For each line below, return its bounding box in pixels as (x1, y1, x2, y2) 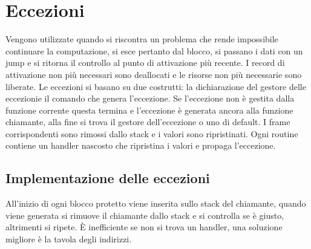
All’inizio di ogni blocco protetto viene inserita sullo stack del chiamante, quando (5, 197, 306, 210)
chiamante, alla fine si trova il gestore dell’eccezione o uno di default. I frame (5, 115, 290, 128)
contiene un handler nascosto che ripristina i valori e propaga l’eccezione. (5, 139, 276, 152)
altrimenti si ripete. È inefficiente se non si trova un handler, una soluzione (5, 221, 283, 233)
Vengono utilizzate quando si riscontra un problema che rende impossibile (5, 33, 278, 45)
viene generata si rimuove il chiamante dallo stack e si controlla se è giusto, (5, 209, 284, 221)
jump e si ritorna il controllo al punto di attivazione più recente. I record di (5, 56, 285, 69)
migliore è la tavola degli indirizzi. (5, 233, 132, 245)
